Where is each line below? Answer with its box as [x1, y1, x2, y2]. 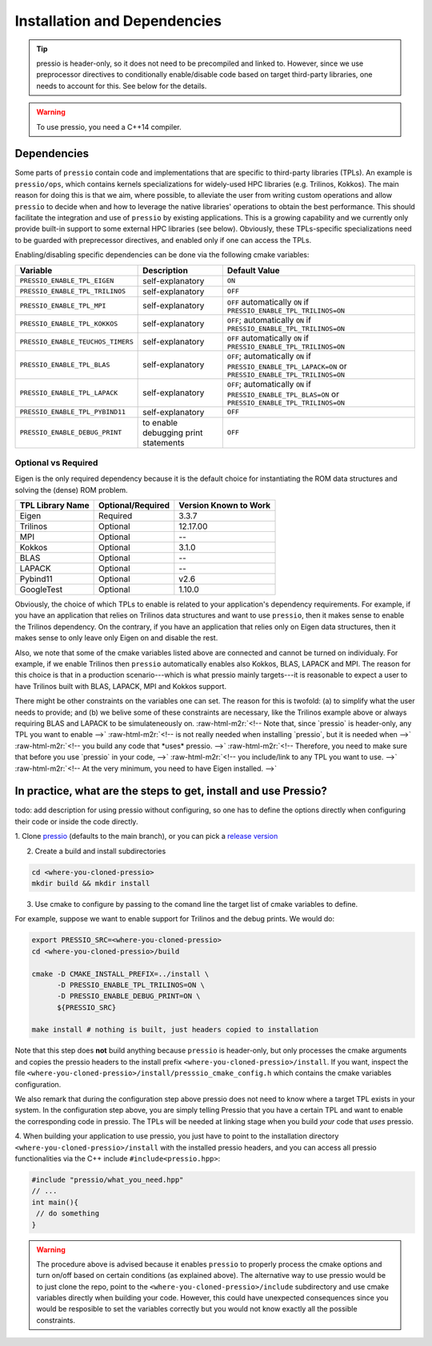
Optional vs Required [14, 457, 98, 468]
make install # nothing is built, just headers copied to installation [31, 1026, 319, 1034]
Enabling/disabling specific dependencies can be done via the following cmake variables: [14, 250, 310, 260]
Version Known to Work [178, 500, 271, 511]
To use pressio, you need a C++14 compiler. [36, 122, 182, 131]
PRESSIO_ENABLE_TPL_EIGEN [19, 276, 114, 285]
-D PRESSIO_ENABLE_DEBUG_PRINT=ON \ [57, 992, 201, 1001]
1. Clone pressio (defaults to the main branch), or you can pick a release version [14, 832, 278, 841]
